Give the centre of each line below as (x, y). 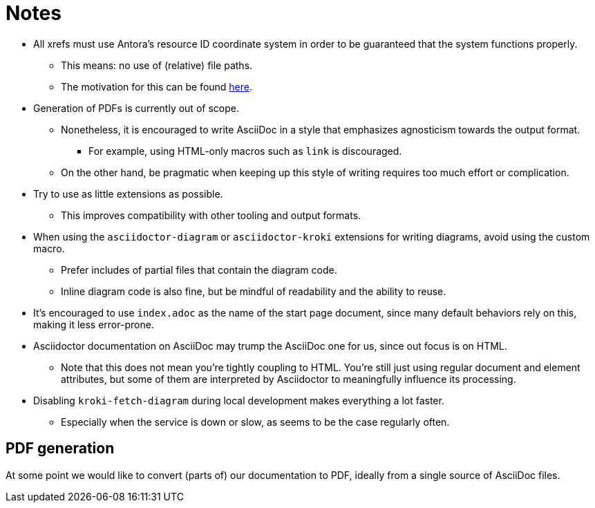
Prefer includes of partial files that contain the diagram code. (199, 270)
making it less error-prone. (94, 324)
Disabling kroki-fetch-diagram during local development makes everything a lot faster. (239, 400)
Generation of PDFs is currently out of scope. (136, 108)
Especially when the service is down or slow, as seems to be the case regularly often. (255, 422)
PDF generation (60, 449)
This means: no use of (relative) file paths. (157, 65)
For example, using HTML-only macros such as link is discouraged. (245, 151)
